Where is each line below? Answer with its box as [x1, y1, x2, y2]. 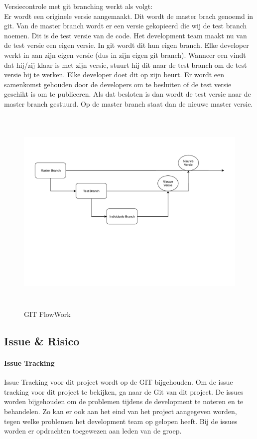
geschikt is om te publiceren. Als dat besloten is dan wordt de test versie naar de [4, 89, 251, 99]
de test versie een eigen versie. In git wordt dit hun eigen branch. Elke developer [4, 40, 249, 50]
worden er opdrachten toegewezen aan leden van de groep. [4, 426, 182, 436]
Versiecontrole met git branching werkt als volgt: [4, 1, 153, 11]
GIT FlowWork [24, 309, 71, 319]
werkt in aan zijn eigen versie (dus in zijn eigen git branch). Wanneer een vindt [4, 49, 246, 60]
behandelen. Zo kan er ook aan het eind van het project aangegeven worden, [4, 406, 237, 417]
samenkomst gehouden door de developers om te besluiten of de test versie [4, 79, 232, 89]
